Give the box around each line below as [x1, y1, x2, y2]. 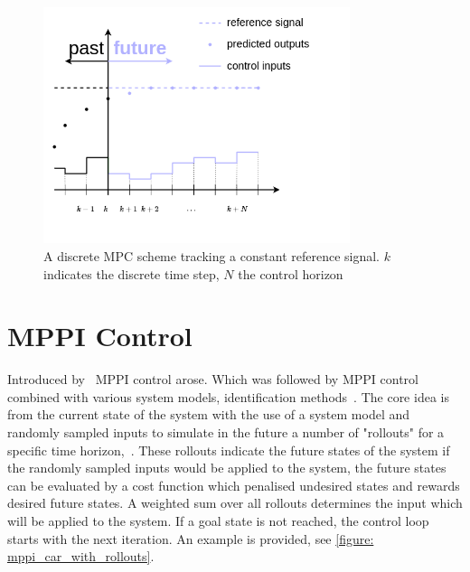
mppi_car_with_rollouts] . [7, 547, 155, 566]
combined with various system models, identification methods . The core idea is [7, 387, 449, 406]
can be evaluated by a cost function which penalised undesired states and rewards [7, 475, 460, 494]
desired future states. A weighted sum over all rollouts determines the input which [7, 493, 463, 512]
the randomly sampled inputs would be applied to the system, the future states [7, 458, 446, 477]
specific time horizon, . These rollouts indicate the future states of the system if [7, 440, 450, 459]
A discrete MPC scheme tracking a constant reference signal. [43, 246, 381, 265]
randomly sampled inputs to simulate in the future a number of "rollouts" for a [7, 423, 445, 442]
